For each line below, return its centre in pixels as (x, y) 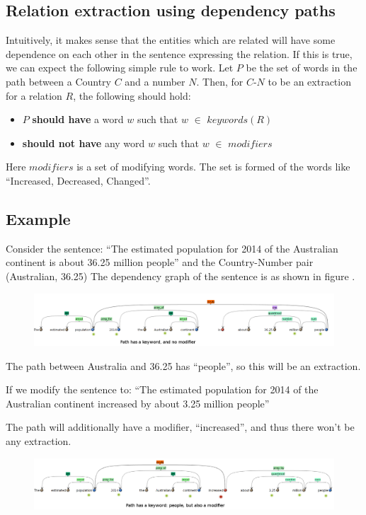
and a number (155, 81)
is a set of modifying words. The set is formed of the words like (213, 167)
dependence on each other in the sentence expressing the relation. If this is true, (179, 53)
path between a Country (58, 81)
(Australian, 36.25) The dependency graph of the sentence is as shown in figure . (181, 276)
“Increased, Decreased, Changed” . (78, 180)
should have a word (78, 119)
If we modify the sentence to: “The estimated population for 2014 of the (162, 389)
